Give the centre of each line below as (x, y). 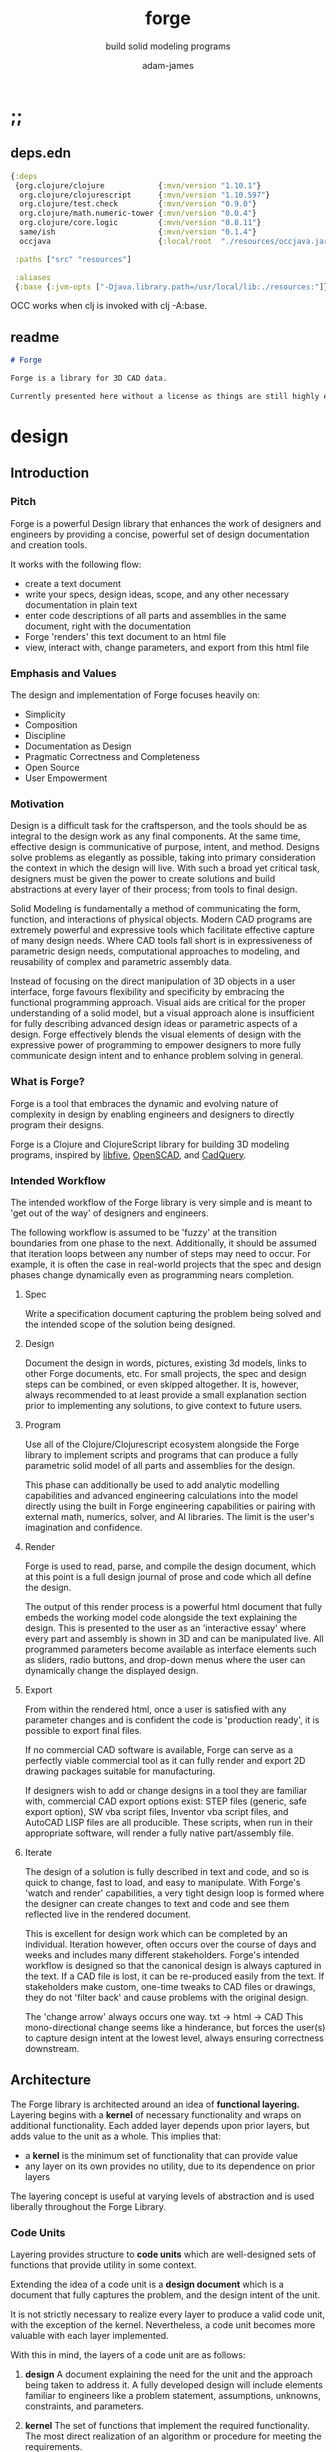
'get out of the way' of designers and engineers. (110, 1213)
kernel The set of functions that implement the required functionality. (167, 2425)
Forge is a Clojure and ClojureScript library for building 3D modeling (150, 1144)
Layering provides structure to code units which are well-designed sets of (163, 2254)
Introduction (50, 473)
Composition (51, 724)
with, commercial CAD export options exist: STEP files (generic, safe (165, 1801)
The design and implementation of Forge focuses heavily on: (135, 694)
